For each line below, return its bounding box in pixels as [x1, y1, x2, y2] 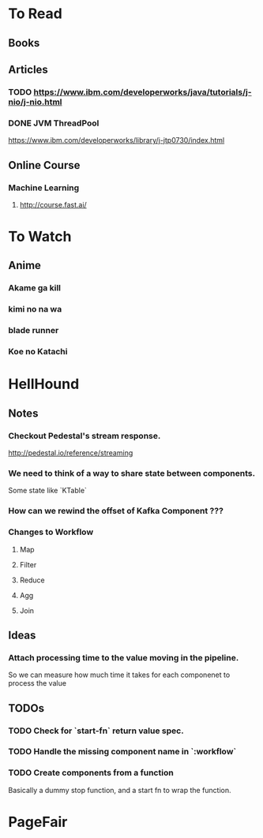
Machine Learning [8, 182, 80, 193]
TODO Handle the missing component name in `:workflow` [8, 746, 237, 758]
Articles [8, 62, 49, 76]
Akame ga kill [8, 282, 62, 294]
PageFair [8, 813, 68, 831]
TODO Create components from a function [8, 767, 174, 778]
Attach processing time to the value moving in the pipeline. [8, 652, 239, 663]
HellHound [8, 376, 80, 393]
